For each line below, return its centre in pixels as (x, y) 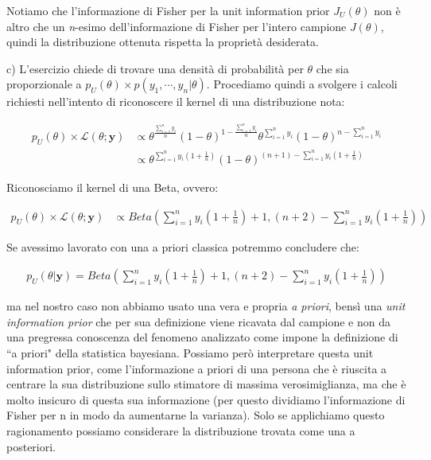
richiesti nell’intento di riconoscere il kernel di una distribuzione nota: (176, 101)
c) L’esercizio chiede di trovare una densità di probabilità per (155, 68)
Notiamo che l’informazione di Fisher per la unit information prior (168, 10)
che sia (332, 68)
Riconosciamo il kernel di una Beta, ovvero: (113, 187)
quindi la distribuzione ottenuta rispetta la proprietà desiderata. (163, 42)
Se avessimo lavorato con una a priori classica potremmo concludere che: (183, 246)
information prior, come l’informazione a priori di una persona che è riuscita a (197, 368)
